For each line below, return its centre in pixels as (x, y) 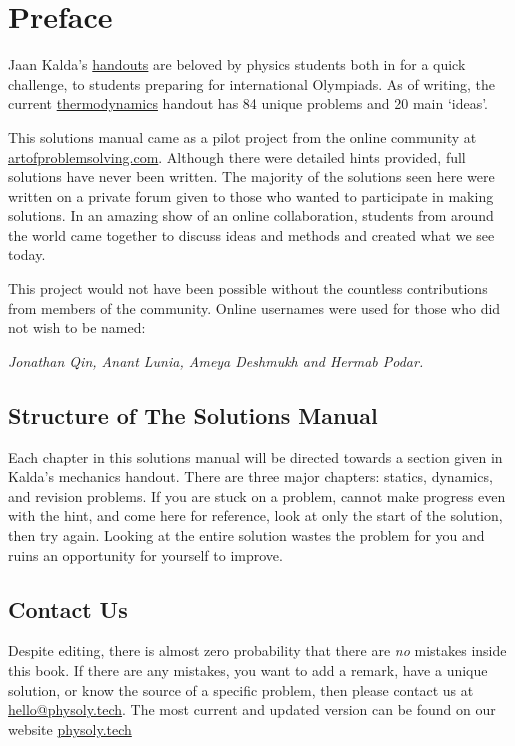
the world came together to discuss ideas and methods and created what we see (251, 234)
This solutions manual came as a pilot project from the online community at (242, 136)
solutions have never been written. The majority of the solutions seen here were (251, 176)
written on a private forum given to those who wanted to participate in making (251, 195)
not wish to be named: (77, 327)
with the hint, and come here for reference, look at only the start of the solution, (255, 515)
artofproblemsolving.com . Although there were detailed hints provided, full (237, 156)
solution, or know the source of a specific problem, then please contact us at (241, 689)
